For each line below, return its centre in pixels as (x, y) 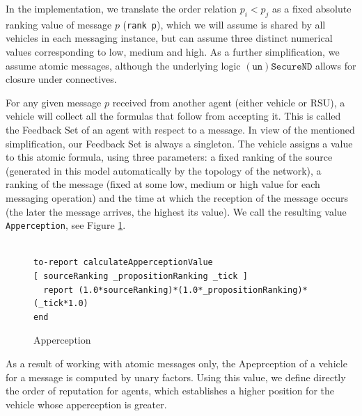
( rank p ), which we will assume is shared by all (224, 24)
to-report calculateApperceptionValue (123, 263)
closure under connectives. (61, 79)
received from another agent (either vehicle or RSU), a (229, 102)
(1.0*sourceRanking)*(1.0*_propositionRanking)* (193, 290)
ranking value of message (59, 24)
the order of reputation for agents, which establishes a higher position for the (170, 391)
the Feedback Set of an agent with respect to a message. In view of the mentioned (180, 130)
